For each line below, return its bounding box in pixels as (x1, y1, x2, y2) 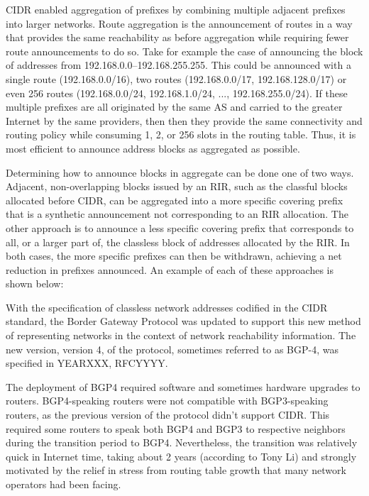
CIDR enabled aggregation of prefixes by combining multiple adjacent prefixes (6, 2, 346, 16)
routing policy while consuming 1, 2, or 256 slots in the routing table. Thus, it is (6, 127, 356, 142)
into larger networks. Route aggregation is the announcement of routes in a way (6, 16, 353, 31)
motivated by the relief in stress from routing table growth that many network (6, 463, 346, 478)
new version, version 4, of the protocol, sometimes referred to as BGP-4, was (6, 341, 338, 356)
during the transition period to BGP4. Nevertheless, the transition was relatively (6, 435, 358, 450)
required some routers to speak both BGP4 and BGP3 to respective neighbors (6, 421, 346, 436)
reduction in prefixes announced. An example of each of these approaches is (6, 262, 334, 277)
